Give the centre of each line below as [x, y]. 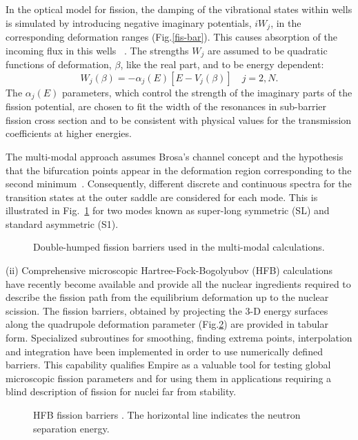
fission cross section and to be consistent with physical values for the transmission [179, 119]
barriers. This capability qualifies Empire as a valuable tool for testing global [168, 365]
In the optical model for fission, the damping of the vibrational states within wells [179, 9]
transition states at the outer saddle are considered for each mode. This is [162, 197]
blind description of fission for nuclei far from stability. [121, 391]
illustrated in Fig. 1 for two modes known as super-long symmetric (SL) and [168, 210]
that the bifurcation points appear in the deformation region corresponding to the [179, 170]
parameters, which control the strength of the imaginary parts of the [207, 92]
